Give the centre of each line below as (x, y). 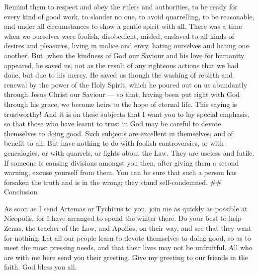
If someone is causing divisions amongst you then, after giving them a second (122, 162)
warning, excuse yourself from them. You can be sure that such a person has (120, 172)
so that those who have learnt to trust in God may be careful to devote (113, 124)
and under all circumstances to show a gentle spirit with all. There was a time (123, 26)
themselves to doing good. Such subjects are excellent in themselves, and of (119, 133)
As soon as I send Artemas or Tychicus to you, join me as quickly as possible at (126, 208)
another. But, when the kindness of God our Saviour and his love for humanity (124, 55)
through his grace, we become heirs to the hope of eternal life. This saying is (121, 104)
